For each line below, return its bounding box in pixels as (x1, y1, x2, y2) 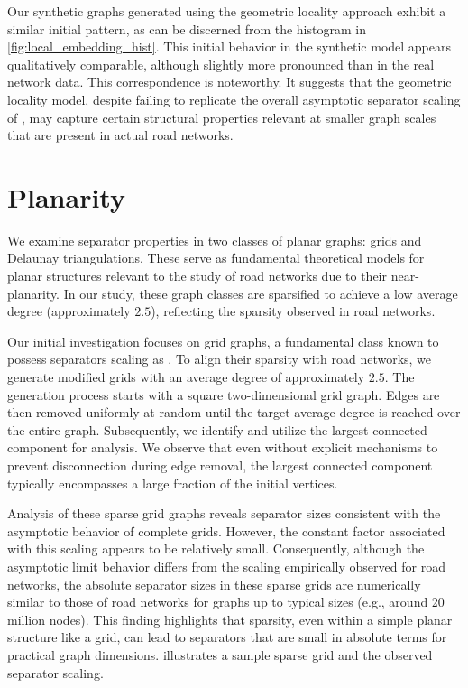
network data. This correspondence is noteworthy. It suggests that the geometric (7, 72, 452, 91)
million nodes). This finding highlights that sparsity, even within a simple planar (7, 609, 453, 628)
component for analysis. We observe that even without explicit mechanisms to (7, 438, 438, 457)
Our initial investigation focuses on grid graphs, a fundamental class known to (7, 331, 439, 350)
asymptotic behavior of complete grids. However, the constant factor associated (7, 521, 445, 540)
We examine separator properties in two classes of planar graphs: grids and (7, 230, 422, 249)
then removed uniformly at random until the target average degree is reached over (7, 403, 461, 422)
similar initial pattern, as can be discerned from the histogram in (7, 19, 366, 38)
